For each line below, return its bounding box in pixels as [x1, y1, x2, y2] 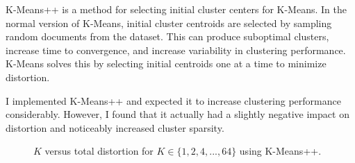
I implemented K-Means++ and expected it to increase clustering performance [6, 93, 341, 108]
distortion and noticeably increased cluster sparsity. [6, 120, 224, 135]
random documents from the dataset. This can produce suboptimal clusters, [6, 29, 329, 44]
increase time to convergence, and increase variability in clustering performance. [6, 42, 346, 57]
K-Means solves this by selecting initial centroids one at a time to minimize [6, 56, 327, 71]
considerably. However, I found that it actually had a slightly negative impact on [6, 107, 349, 121]
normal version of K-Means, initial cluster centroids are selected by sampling [6, 15, 332, 30]
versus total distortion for [44, 144, 154, 158]
